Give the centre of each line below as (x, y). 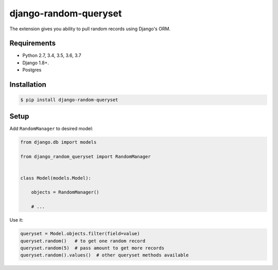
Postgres (32, 70)
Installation (28, 85)
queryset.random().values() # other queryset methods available (105, 255)
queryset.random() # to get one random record (83, 241)
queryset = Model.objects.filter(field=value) (80, 234)
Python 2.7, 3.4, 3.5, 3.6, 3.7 (52, 55)
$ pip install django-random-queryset (69, 100)
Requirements (33, 43)
